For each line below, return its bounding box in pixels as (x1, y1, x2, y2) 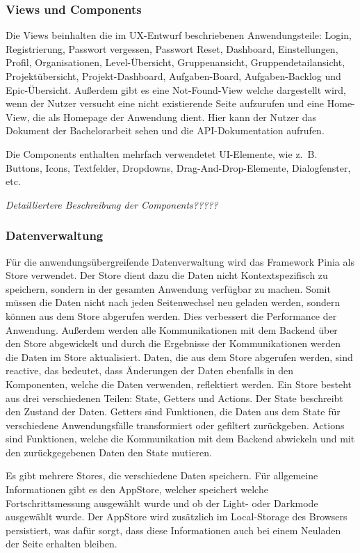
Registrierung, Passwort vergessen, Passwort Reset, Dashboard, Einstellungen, (6, 41, 338, 56)
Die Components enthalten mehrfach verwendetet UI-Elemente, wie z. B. (6, 146, 318, 161)
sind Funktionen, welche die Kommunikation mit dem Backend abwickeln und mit (6, 431, 355, 446)
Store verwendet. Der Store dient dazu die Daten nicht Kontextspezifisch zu (6, 268, 328, 282)
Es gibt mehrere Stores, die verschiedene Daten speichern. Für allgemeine (6, 468, 318, 483)
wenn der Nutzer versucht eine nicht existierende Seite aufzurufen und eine (6, 96, 325, 111)
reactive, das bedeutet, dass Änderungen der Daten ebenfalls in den (6, 363, 294, 378)
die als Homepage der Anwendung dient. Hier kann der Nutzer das (33, 109, 317, 124)
